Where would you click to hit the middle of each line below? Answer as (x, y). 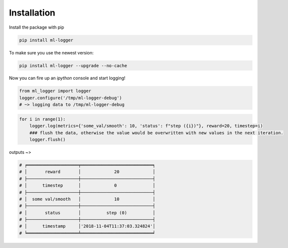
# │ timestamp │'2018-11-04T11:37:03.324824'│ (87, 226)
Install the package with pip (36, 27)
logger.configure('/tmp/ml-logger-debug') (71, 98)
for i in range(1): (42, 119)
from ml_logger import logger (55, 91)
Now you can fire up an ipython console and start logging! (67, 78)
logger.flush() (47, 139)
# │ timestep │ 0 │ (87, 186)
